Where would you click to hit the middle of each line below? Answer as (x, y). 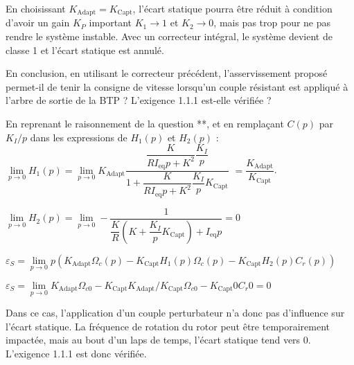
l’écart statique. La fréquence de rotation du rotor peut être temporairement (168, 326)
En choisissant (36, 8)
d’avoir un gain (38, 23)
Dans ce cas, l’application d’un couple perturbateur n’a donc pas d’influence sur (175, 313)
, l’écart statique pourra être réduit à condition (232, 8)
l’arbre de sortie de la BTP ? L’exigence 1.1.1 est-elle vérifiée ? (139, 100)
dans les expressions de (79, 137)
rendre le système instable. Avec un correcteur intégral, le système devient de (169, 36)
